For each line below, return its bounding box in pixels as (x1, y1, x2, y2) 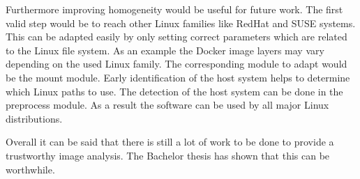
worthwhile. (6, 162, 55, 176)
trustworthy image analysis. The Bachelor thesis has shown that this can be (6, 148, 330, 162)
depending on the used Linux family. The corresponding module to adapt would (6, 56, 347, 71)
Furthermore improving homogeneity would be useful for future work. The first (6, 2, 343, 16)
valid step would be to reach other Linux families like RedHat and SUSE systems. (6, 15, 356, 30)
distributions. (6, 111, 63, 125)
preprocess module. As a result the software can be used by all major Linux (6, 98, 329, 112)
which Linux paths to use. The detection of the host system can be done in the (6, 84, 343, 98)
